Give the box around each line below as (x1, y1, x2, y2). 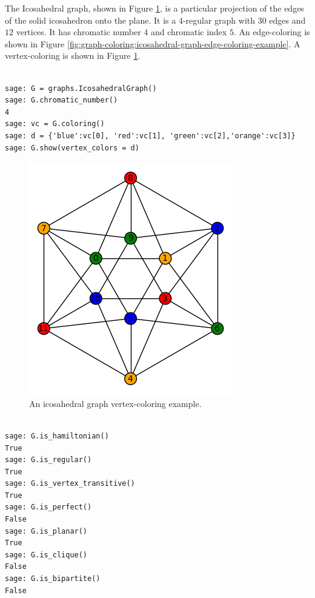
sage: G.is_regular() (5, 455, 92, 465)
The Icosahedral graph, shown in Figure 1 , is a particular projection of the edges (5, 2, 304, 14)
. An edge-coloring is (233, 25, 310, 38)
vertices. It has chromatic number (16, 25, 141, 38)
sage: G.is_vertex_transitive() (5, 479, 135, 488)
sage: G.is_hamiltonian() (5, 431, 109, 440)
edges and (269, 13, 306, 26)
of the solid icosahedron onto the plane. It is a (5, 13, 176, 26)
